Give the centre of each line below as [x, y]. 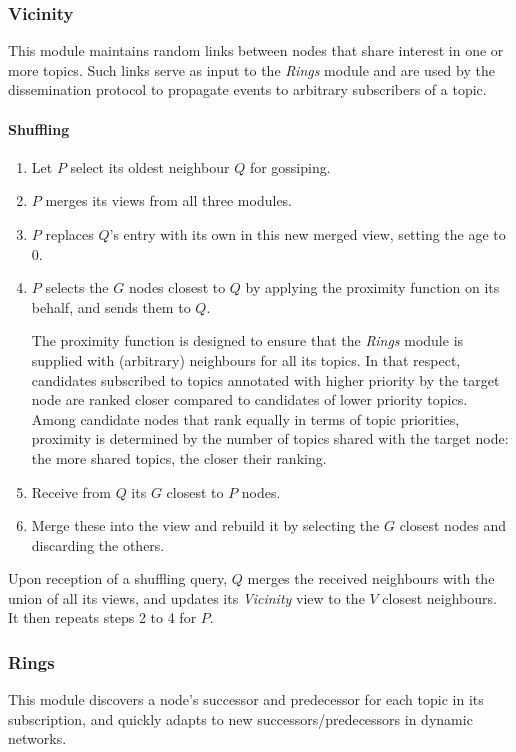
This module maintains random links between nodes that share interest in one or [256, 50]
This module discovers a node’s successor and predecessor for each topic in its [246, 699]
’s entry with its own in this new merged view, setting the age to [307, 233]
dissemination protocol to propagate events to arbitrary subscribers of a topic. [247, 89]
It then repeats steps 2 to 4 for [102, 617]
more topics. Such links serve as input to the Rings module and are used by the [251, 69]
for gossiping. [290, 166]
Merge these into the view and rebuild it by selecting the [205, 525]
